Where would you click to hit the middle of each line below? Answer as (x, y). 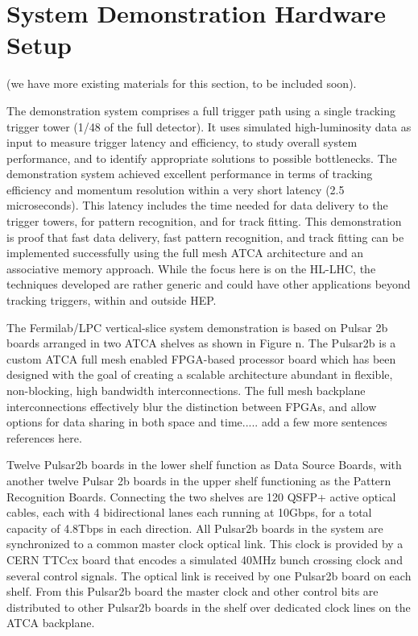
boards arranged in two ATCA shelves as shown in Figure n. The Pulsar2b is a (201, 343)
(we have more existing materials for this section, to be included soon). (182, 83)
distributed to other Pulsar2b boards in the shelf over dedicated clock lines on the (209, 607)
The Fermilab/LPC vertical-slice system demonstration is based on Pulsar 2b (197, 327)
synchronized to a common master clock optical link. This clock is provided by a (205, 544)
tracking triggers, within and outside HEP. (112, 300)
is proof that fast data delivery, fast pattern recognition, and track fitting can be (205, 237)
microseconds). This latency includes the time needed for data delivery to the (197, 205)
